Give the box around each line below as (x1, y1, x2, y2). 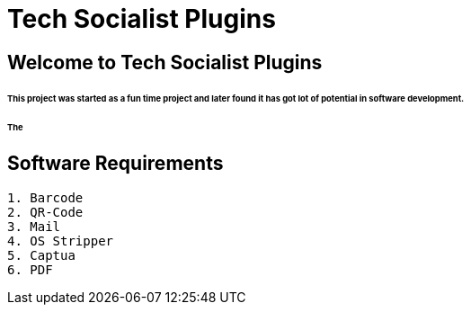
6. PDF (7, 262, 53, 277)
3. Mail (7, 218, 61, 234)
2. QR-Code (7, 204, 84, 219)
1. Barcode (7, 190, 84, 205)
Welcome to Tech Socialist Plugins (7, 50, 323, 74)
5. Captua (7, 247, 76, 263)
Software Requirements (7, 152, 224, 175)
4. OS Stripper (7, 233, 114, 248)
